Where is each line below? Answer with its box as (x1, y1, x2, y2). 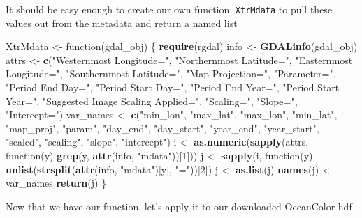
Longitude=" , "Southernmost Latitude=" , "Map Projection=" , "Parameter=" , (6, 66, 336, 81)
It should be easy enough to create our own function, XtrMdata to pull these (6, 2, 333, 16)
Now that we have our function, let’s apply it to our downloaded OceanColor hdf (6, 198, 352, 213)
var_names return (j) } (6, 176, 107, 190)
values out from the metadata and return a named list (6, 15, 238, 30)
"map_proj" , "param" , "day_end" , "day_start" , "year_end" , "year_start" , (6, 120, 319, 135)
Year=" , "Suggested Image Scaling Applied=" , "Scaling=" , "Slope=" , (6, 93, 298, 108)
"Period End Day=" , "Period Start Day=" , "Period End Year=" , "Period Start (6, 80, 340, 95)
